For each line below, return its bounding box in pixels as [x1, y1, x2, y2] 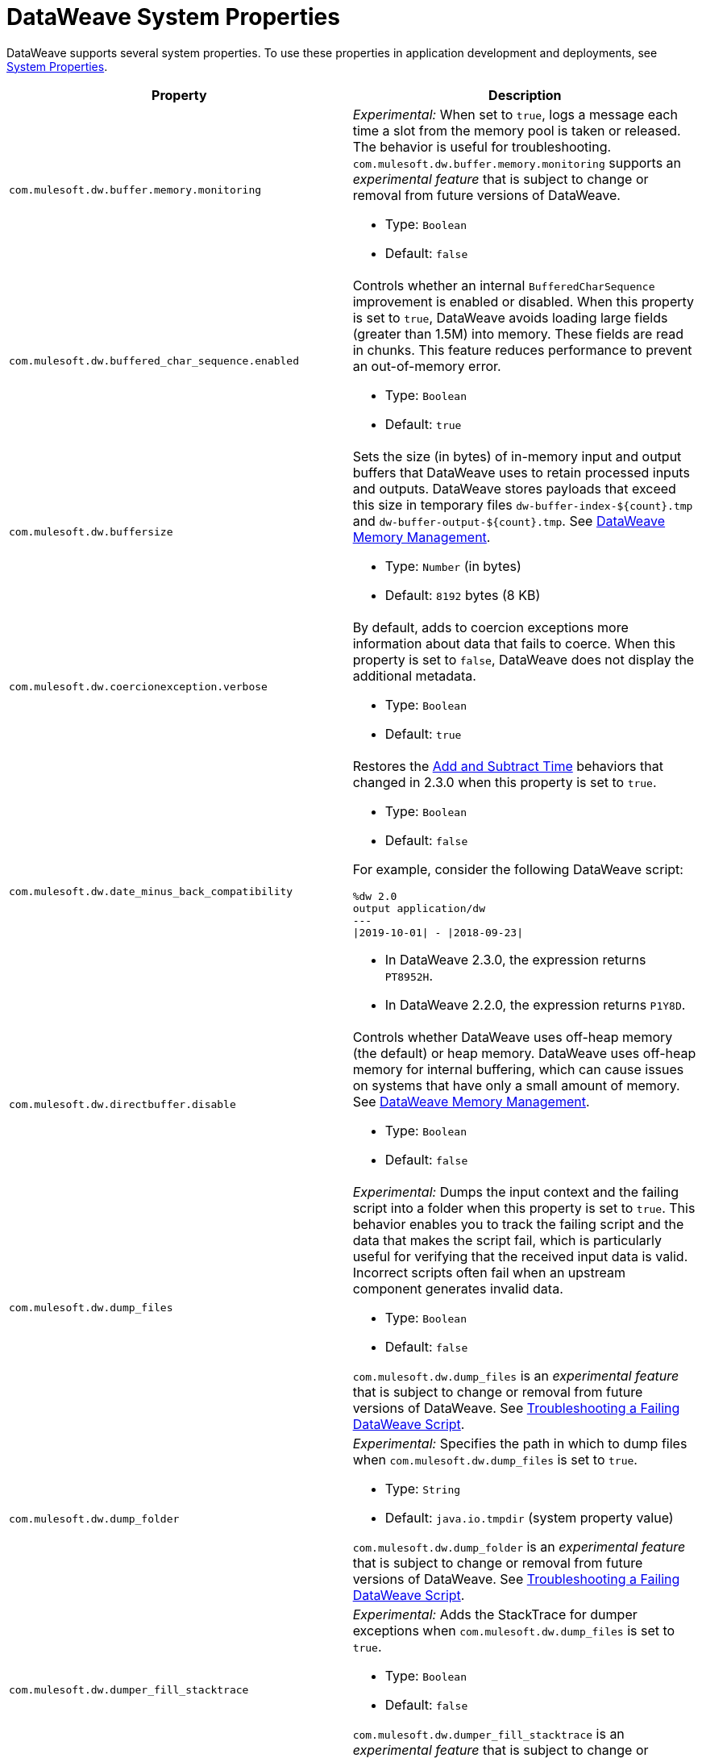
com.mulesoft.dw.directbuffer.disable [9, 1098, 236, 1111]
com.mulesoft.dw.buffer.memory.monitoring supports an [352, 154, 682, 171]
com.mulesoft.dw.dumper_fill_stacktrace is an [352, 1725, 625, 1742]
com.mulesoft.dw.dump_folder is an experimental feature [352, 1538, 686, 1555]
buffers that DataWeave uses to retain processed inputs [352, 464, 690, 481]
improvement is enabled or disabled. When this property [352, 293, 695, 310]
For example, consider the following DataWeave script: [352, 860, 683, 877]
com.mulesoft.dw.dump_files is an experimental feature [352, 1367, 679, 1384]
